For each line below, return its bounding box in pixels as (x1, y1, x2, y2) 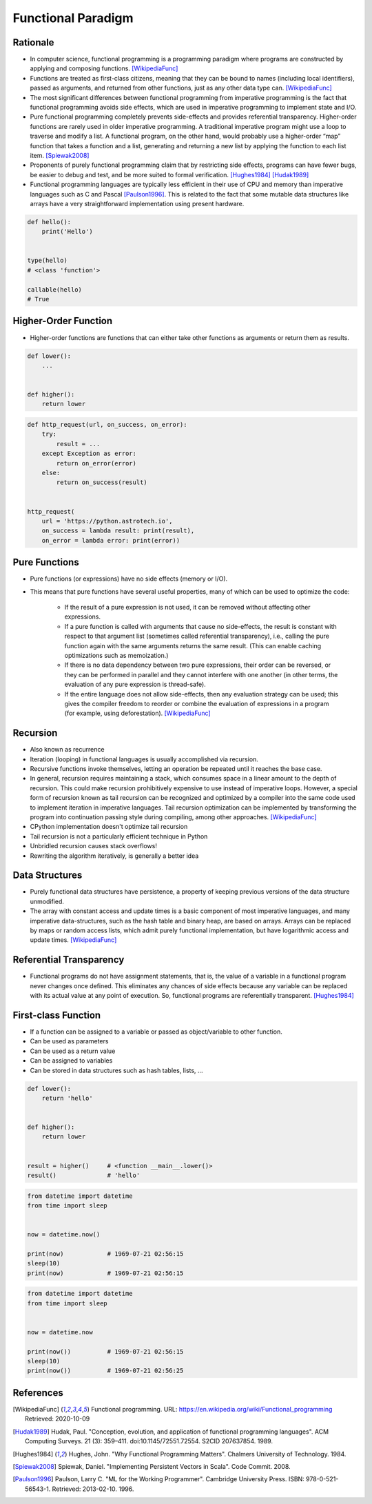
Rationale (12, 37, 54, 48)
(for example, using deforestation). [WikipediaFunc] (64, 709, 211, 717)
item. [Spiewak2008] (30, 151, 90, 159)
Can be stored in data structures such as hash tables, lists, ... (30, 1066, 203, 1074)
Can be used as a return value (30, 1047, 116, 1055)
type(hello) (27, 257, 68, 265)
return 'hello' (41, 1094, 93, 1102)
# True (27, 295, 50, 303)
